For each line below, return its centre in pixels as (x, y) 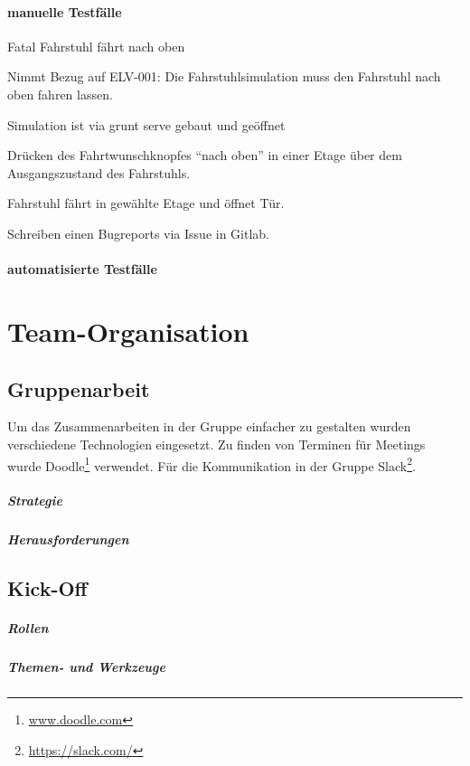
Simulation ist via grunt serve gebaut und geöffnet (146, 124)
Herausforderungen (68, 539)
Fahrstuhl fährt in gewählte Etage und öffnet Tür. (146, 203)
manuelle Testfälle (65, 11)
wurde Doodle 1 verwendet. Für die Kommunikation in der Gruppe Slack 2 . (211, 464)
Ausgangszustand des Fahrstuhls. (99, 172)
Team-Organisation (128, 331)
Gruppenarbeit (79, 388)
